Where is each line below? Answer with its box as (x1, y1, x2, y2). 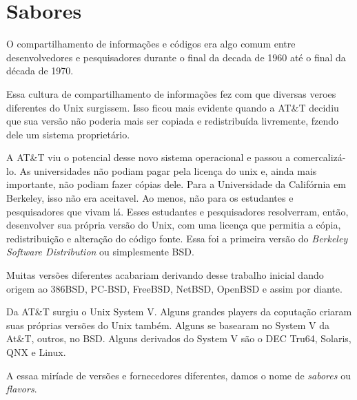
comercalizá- (293, 150, 346, 165)
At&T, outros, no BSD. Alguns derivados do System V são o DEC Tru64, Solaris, (6, 331, 351, 346)
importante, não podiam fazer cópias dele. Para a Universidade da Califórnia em (6, 177, 346, 191)
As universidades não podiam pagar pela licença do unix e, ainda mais (19, 163, 317, 178)
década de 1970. (6, 63, 74, 78)
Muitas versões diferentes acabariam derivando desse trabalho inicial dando (6, 268, 324, 282)
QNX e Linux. (6, 345, 66, 359)
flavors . (6, 381, 37, 396)
